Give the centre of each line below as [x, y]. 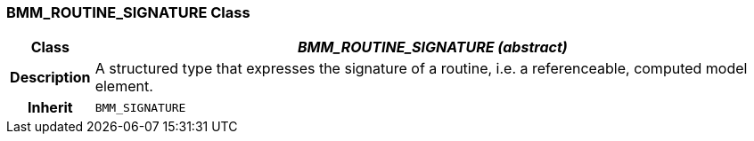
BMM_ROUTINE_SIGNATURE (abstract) [432, 47]
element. [124, 86]
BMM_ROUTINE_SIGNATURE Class [128, 12]
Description [50, 78]
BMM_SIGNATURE [140, 107]
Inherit [50, 108]
